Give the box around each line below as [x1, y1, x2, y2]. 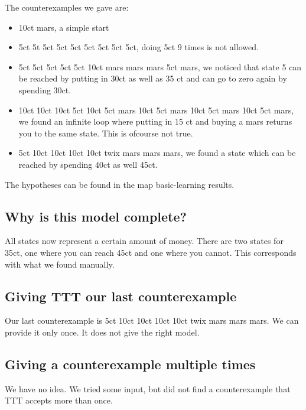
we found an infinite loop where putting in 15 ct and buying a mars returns [18, 115, 292, 128]
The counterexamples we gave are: [5, 1, 129, 13]
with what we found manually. [5, 258, 115, 270]
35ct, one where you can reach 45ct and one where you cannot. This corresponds [5, 246, 297, 258]
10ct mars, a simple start [18, 21, 109, 33]
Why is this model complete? [5, 207, 187, 225]
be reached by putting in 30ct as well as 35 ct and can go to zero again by [18, 72, 287, 84]
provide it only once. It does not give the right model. [5, 326, 200, 338]
